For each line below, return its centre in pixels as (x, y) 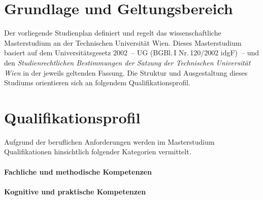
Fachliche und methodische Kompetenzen (78, 171)
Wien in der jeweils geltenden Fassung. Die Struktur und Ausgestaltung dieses (126, 72)
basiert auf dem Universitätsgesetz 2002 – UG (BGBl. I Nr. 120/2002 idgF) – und (132, 53)
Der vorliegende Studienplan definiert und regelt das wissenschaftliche (113, 33)
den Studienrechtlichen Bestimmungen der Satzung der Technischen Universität (127, 62)
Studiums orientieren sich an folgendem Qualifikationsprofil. (97, 82)
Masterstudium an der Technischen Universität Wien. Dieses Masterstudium (123, 42)
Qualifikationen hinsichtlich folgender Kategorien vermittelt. (98, 152)
